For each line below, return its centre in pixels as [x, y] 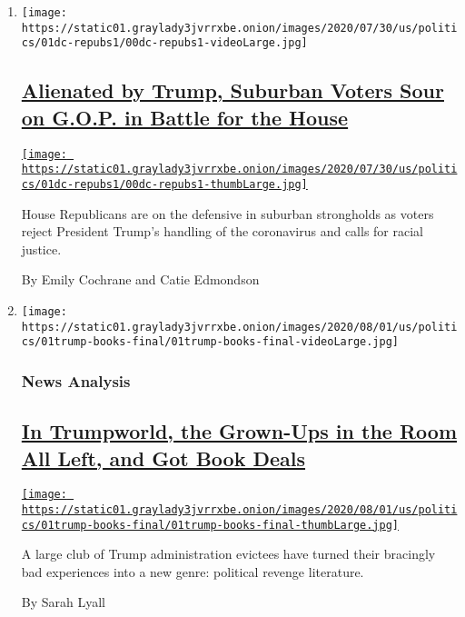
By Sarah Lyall [64, 602]
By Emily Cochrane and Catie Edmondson [140, 279]
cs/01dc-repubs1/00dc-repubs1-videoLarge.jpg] [164, 43]
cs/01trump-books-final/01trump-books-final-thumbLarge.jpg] [210, 525]
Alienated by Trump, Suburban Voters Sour [232, 90]
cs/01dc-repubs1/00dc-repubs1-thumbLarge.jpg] [164, 184]
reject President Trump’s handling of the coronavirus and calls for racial [222, 231]
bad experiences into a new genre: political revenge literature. [193, 571]
